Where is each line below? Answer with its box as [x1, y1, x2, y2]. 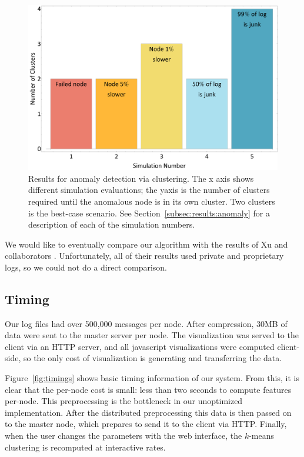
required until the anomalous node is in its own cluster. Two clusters [28, 195, 275, 207]
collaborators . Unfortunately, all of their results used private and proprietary [5, 249, 284, 262]
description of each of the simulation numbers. [28, 218, 195, 231]
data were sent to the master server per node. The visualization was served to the [5, 329, 299, 341]
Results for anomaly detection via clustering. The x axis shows [28, 172, 254, 184]
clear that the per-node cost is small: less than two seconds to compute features [5, 383, 292, 395]
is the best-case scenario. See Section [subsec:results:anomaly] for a [28, 206, 270, 219]
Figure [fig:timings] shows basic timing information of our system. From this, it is [5, 372, 299, 384]
